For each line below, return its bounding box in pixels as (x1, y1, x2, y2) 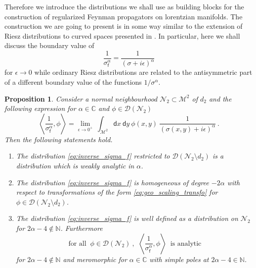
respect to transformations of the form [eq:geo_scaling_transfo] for (16, 187, 218, 197)
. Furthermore (60, 222, 103, 233)
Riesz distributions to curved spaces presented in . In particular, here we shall (4, 30, 240, 41)
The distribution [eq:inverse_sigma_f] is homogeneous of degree (16, 177, 209, 187)
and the (209, 93, 232, 104)
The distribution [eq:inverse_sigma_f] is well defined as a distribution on (16, 213, 238, 223)
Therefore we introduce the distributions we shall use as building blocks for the (4, 1, 244, 11)
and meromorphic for (63, 254, 127, 264)
